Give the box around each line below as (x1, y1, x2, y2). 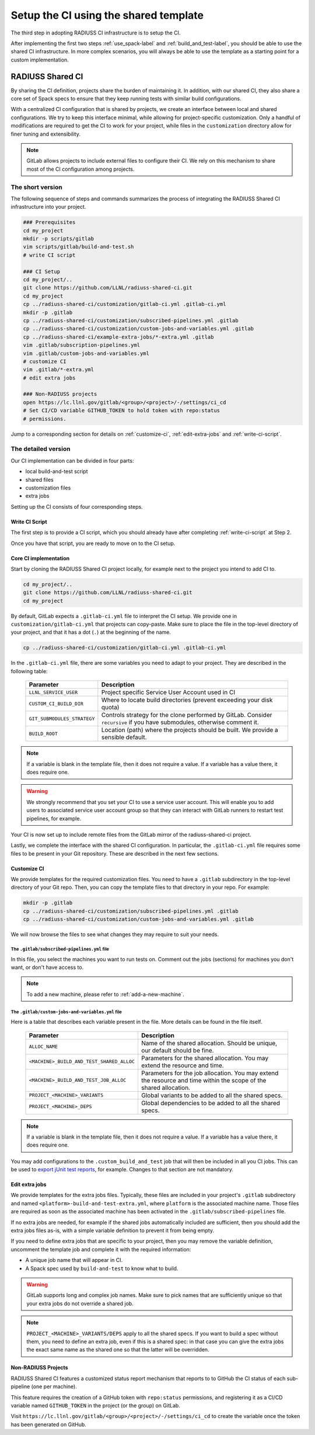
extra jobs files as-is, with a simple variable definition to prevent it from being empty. (10, 1227, 215, 1234)
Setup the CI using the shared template (10, 9, 204, 22)
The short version (10, 183, 62, 191)
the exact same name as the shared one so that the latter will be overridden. (26, 1346, 209, 1353)
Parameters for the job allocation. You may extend (141, 1069, 279, 1077)
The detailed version (10, 445, 71, 453)
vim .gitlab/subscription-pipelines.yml (23, 342, 140, 349)
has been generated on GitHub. (10, 1421, 87, 1428)
